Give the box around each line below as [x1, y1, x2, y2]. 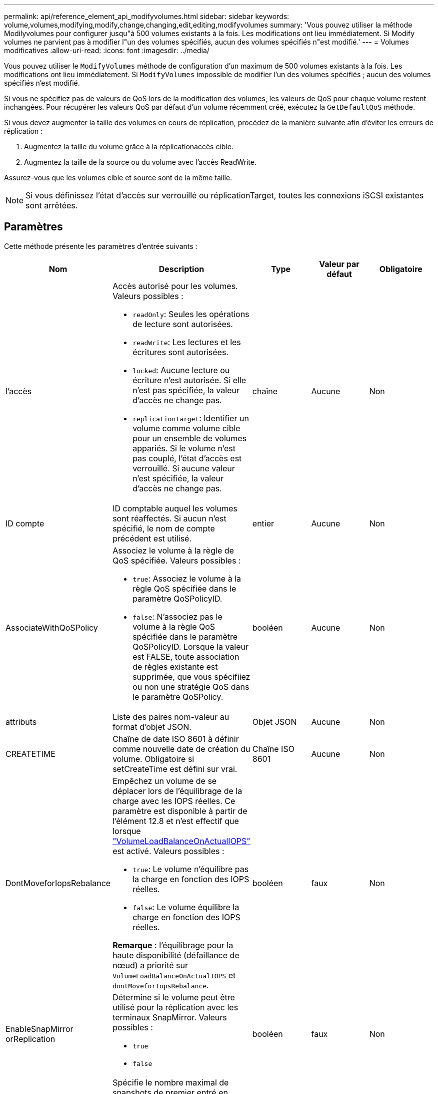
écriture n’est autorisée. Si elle [132, 375, 246, 385]
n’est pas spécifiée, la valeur [132, 385, 239, 395]
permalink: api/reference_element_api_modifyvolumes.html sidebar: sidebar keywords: [4, 12, 289, 21]
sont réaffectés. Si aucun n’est [112, 513, 226, 523]
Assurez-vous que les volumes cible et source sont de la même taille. [4, 173, 232, 182]
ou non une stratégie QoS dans [132, 681, 249, 692]
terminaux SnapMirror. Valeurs [112, 1012, 227, 1022]
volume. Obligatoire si [112, 753, 194, 764]
